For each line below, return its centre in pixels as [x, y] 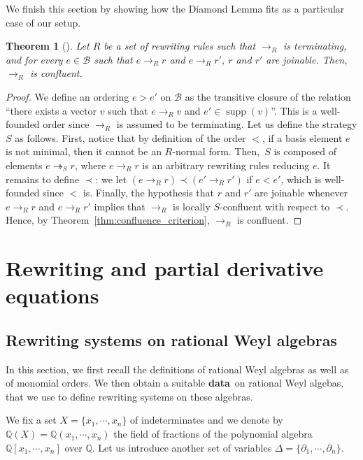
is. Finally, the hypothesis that [149, 193]
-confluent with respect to [275, 206]
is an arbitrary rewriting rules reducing [226, 165]
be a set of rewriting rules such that [180, 46]
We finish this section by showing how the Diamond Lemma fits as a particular [175, 8]
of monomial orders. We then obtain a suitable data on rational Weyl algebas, [175, 383]
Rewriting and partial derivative [165, 268]
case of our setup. [43, 22]
